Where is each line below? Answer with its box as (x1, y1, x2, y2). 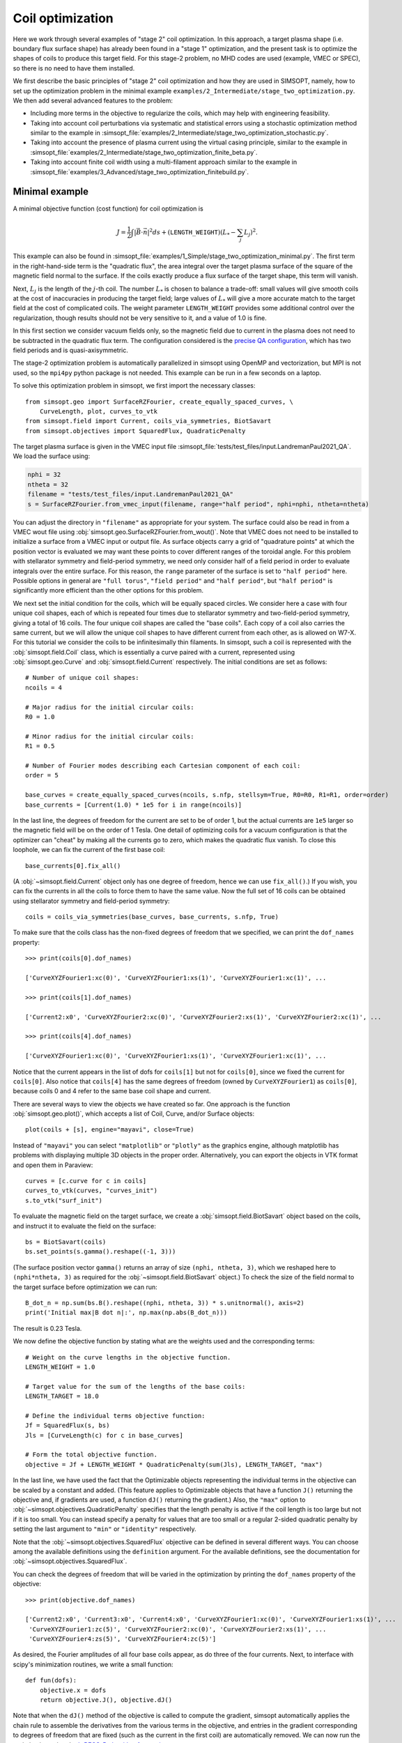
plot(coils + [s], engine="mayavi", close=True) (25, 1126, 194, 1134)
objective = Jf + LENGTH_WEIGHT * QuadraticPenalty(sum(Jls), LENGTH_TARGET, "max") (25, 1461, 323, 1468)
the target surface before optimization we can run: (13, 1283, 158, 1291)
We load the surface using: (13, 452, 91, 460)
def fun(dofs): (25, 1677, 77, 1684)
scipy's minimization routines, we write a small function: (13, 1660, 173, 1668)
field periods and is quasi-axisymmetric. (13, 346, 129, 354)
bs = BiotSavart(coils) (25, 1238, 107, 1246)
